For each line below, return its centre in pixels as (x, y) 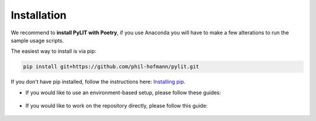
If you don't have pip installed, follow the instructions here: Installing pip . (98, 82)
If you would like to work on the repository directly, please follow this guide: (116, 106)
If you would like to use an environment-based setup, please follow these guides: (123, 92)
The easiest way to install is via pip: (54, 51)
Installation (39, 15)
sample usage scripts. (37, 40)
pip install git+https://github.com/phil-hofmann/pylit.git (111, 67)
